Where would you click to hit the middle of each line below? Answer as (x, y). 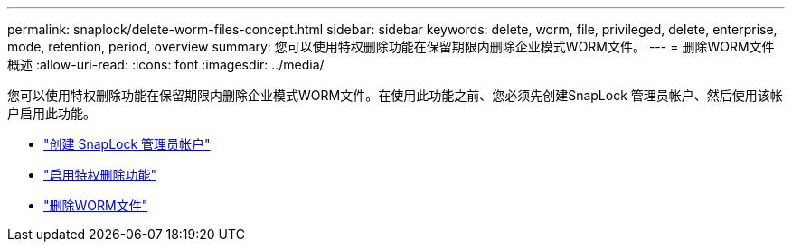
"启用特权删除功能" (100, 175)
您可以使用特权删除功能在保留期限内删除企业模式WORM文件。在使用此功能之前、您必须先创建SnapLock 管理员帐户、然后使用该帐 (395, 95)
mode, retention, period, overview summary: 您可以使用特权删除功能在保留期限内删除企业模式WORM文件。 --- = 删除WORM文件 (391, 46)
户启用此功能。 (52, 113)
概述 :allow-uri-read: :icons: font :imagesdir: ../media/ (166, 65)
